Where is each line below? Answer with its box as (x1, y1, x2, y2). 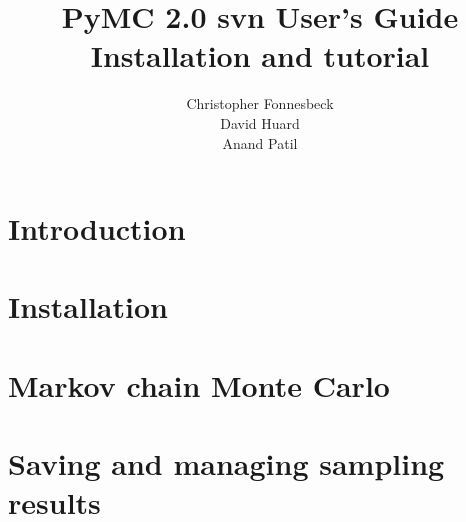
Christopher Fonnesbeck (186, 93, 334, 114)
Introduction (8, 208, 186, 249)
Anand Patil (222, 132, 298, 153)
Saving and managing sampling (8, 443, 445, 484)
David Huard (220, 112, 300, 133)
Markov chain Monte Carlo (8, 364, 390, 405)
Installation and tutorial (90, 35, 430, 76)
